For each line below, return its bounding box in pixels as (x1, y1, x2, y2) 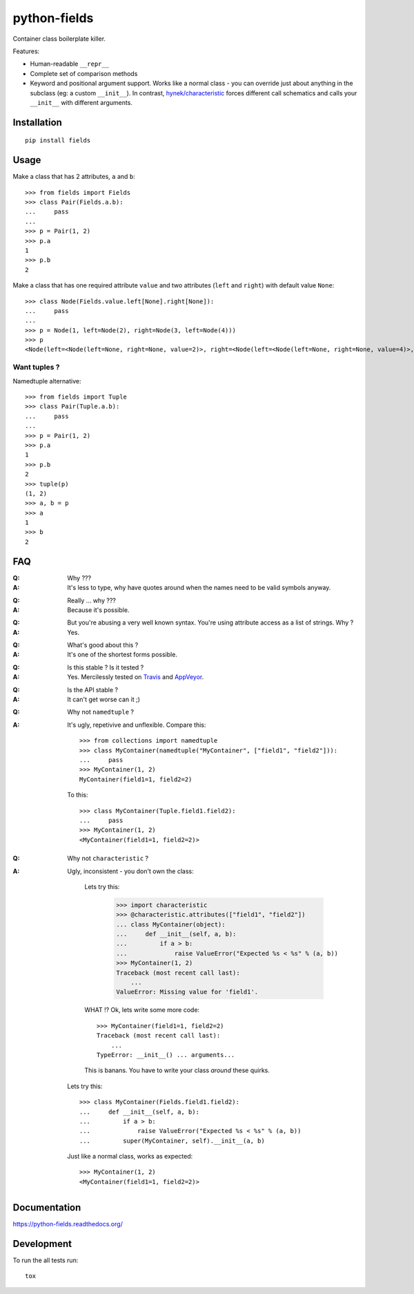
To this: (67, 791, 88, 799)
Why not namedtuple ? (67, 708, 135, 716)
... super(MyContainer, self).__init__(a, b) (79, 1136, 265, 1145)
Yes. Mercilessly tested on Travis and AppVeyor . (67, 673, 204, 681)
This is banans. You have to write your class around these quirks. (84, 1066, 270, 1074)
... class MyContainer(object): (116, 920, 226, 929)
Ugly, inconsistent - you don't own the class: (67, 867, 194, 875)
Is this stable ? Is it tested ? (67, 663, 144, 672)
